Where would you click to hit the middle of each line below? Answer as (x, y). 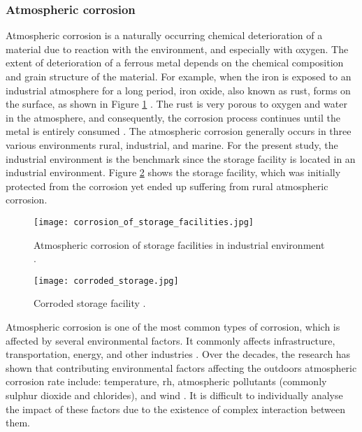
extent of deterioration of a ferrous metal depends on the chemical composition (175, 63)
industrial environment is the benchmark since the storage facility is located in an (181, 158)
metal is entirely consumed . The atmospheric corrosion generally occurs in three (179, 131)
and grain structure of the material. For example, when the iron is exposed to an (179, 76)
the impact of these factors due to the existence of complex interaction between (175, 409)
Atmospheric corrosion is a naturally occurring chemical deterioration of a (164, 35)
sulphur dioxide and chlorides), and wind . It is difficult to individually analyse (174, 395)
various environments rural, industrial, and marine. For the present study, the (172, 144)
